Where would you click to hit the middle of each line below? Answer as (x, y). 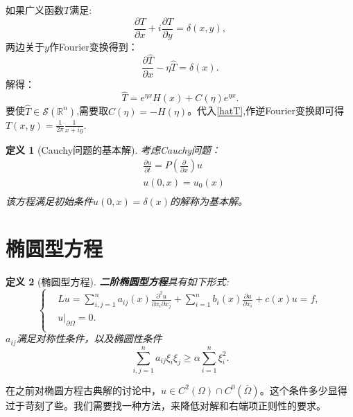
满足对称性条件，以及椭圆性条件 (89, 338)
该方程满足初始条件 (49, 201)
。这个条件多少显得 (303, 390)
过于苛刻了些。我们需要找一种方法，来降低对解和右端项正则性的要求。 (166, 405)
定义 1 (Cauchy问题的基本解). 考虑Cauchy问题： (113, 149)
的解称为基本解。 (209, 201)
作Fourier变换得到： (93, 46)
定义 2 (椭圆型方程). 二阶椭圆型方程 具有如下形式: (117, 282)
